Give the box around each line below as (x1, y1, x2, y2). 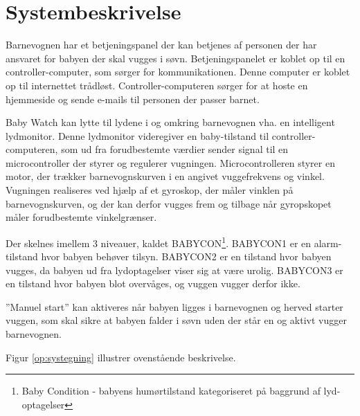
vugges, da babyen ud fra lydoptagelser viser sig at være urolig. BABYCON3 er (6, 262, 343, 277)
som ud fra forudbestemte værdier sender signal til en (61, 142, 289, 156)
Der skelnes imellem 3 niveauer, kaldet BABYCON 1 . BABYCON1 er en (6, 233, 312, 250)
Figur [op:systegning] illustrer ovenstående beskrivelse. (6, 350, 236, 364)
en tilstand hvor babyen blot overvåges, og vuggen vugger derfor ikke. (6, 276, 300, 291)
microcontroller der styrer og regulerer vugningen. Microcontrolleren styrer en (6, 155, 335, 170)
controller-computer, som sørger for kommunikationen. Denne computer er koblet (6, 64, 350, 79)
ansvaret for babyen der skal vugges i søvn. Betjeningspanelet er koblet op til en (6, 51, 345, 65)
